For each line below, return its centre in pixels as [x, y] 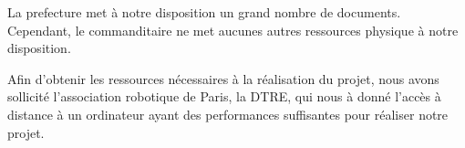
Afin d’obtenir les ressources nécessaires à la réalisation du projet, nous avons [223, 78]
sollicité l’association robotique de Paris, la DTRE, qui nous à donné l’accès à [224, 96]
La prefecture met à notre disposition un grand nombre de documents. [204, 12]
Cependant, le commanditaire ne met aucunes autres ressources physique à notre [233, 30]
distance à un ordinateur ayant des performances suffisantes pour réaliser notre [228, 114]
